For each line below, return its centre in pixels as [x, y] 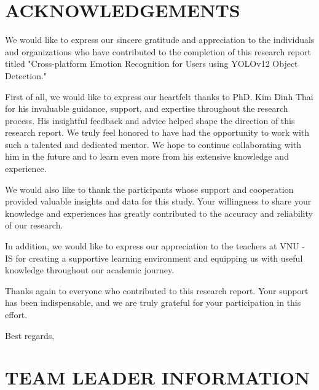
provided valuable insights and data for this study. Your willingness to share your [158, 201]
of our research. [34, 225]
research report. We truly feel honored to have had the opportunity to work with [157, 132]
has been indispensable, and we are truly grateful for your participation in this [153, 302]
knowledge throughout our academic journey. [90, 270]
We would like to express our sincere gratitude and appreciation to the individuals [160, 40]
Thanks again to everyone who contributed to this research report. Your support [157, 290]
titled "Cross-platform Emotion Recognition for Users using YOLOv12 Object [152, 64]
